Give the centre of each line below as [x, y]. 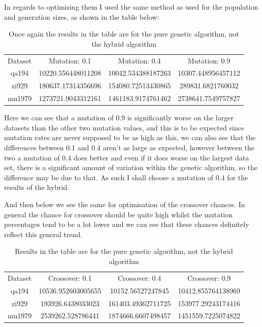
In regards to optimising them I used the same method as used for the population [131, 7]
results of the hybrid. [37, 187]
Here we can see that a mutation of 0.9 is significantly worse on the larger [119, 118]
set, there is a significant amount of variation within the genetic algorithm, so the [131, 167]
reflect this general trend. [43, 234]
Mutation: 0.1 [70, 60]
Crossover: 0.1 [70, 277]
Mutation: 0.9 [209, 60]
